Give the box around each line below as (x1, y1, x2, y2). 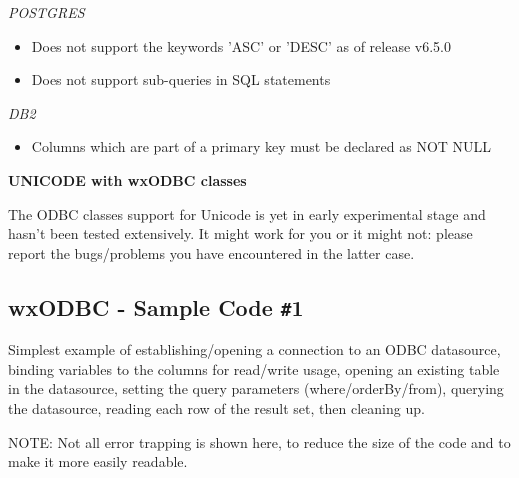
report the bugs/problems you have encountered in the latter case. (8, 242, 415, 263)
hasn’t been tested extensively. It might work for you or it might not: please (8, 223, 473, 244)
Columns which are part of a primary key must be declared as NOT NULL (31, 136, 492, 157)
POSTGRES (8, 2, 85, 22)
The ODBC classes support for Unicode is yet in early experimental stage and (8, 203, 486, 224)
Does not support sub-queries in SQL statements (31, 69, 331, 90)
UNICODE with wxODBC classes (8, 169, 247, 190)
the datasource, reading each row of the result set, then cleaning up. (8, 397, 425, 418)
